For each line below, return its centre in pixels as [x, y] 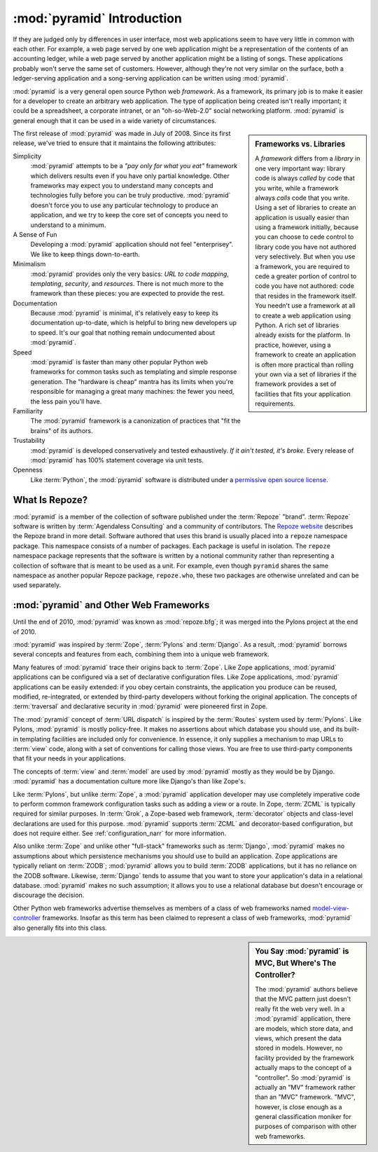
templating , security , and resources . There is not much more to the [127, 283]
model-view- [331, 908]
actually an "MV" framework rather [306, 1087]
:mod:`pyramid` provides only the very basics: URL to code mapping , [129, 274]
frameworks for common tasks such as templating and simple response [134, 372]
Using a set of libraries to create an [306, 207]
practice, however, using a [293, 345]
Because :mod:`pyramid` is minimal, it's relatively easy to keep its [124, 313]
